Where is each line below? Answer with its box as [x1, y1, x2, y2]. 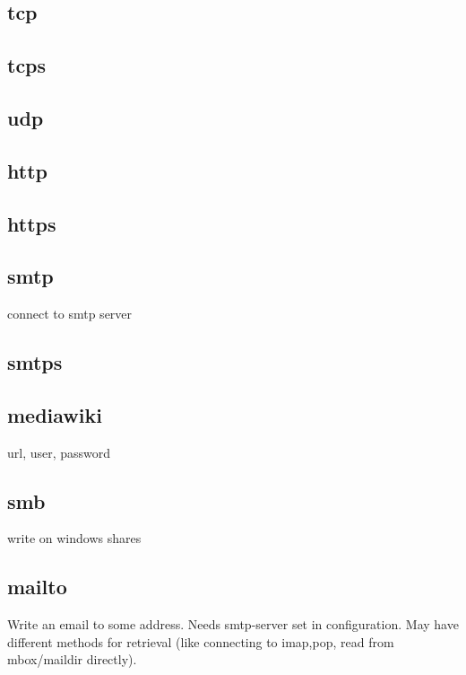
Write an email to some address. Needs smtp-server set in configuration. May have [7, 615, 459, 634]
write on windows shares [7, 529, 142, 548]
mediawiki [7, 400, 102, 428]
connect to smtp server [7, 304, 133, 323]
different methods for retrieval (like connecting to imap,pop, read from [7, 632, 394, 651]
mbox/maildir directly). [7, 650, 137, 669]
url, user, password [7, 443, 111, 461]
